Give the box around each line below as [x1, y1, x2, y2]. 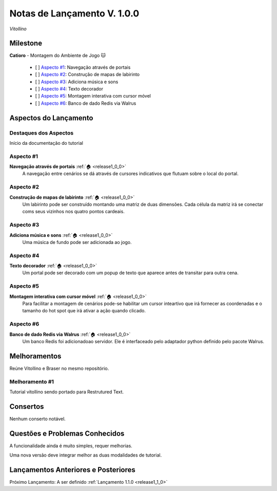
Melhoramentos [9, 352, 62, 361]
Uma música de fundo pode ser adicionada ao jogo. [22, 239, 132, 245]
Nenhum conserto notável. [9, 416, 66, 422]
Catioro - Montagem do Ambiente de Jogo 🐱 [9, 52, 106, 59]
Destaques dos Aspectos [9, 129, 74, 136]
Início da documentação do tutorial [9, 140, 83, 146]
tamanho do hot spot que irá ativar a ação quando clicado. [22, 308, 146, 314]
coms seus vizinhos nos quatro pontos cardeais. [22, 209, 125, 215]
